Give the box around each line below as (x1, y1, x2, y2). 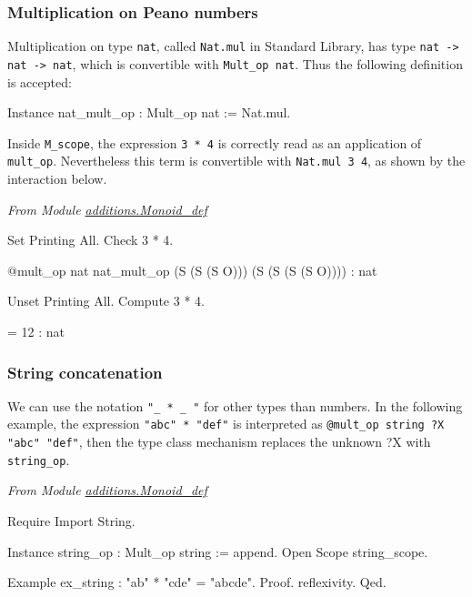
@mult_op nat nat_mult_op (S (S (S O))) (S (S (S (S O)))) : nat (7, 260, 377, 279)
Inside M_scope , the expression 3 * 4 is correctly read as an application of (7, 133, 422, 152)
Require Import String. (7, 511, 136, 531)
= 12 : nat (7, 322, 65, 340)
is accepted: (7, 72, 72, 91)
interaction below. (7, 169, 107, 188)
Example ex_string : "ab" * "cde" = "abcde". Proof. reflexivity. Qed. (7, 572, 387, 592)
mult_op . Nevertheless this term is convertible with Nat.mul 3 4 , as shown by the (7, 151, 466, 170)
